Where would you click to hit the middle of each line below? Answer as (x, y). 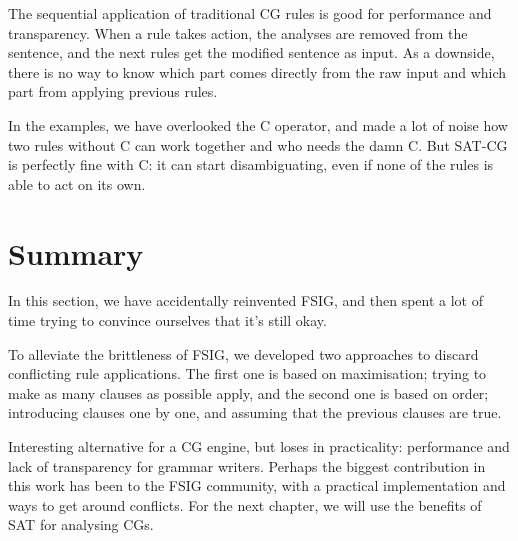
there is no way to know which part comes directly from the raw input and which (257, 71)
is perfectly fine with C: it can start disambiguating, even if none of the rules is (251, 164)
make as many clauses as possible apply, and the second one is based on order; (248, 392)
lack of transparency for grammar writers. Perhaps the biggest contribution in (247, 465)
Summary (76, 252)
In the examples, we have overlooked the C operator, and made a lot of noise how (258, 124)
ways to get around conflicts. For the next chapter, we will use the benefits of (245, 504)
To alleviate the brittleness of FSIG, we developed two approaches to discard (243, 353)
